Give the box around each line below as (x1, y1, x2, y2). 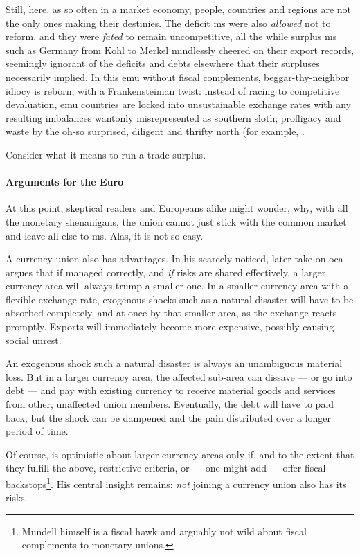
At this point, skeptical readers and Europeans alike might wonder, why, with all (6, 201, 348, 215)
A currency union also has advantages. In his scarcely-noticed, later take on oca (6, 251, 343, 266)
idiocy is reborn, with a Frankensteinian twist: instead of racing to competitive (6, 83, 340, 98)
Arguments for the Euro (6, 174, 124, 189)
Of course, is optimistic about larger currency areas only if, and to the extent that (6, 447, 354, 461)
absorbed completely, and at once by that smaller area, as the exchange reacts (6, 305, 337, 320)
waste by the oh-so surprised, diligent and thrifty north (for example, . (6, 124, 305, 138)
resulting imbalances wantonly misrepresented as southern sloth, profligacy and (6, 110, 341, 125)
